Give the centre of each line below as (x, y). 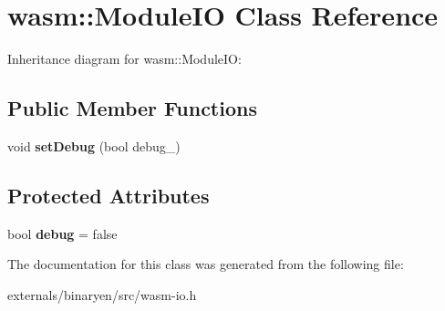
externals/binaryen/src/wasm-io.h (102, 294)
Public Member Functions (132, 108)
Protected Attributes (109, 195)
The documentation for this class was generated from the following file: (206, 264)
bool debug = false (62, 233)
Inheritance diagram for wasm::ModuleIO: (124, 59)
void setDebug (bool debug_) (94, 145)
